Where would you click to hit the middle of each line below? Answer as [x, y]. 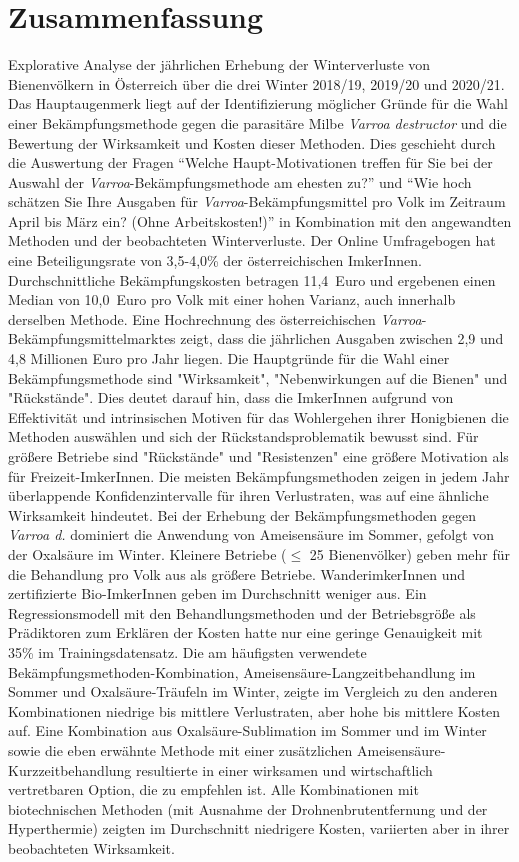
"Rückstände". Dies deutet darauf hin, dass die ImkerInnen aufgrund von [231, 397]
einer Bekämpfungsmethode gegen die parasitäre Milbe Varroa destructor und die [257, 122]
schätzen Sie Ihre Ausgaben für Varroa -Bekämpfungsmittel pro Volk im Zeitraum [257, 201]
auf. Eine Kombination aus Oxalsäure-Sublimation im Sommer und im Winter [247, 730]
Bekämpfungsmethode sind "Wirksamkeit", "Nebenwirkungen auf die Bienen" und [258, 377]
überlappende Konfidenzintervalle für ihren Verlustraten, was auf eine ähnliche [248, 495]
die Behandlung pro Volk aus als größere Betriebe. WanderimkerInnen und [236, 573]
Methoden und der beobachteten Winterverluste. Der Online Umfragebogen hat [252, 240]
